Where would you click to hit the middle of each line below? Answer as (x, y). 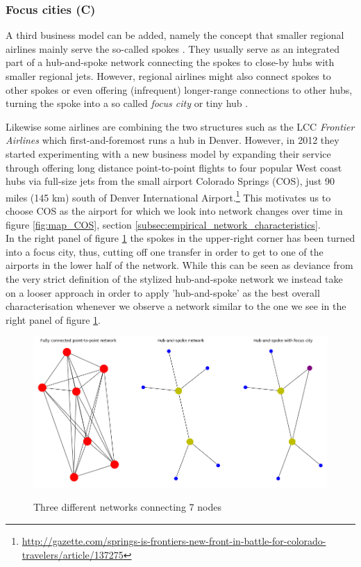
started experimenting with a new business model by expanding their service (168, 153)
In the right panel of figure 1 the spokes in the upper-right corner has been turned (180, 238)
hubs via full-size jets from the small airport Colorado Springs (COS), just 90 (170, 181)
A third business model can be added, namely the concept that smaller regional (175, 35)
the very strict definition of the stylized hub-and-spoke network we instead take (174, 278)
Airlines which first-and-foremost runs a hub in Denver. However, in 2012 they (173, 140)
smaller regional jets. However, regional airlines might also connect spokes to (168, 76)
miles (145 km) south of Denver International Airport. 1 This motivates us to (168, 196)
